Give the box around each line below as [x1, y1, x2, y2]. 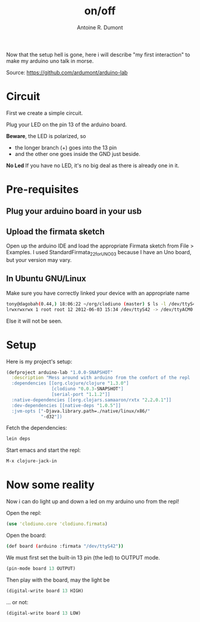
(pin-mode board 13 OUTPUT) [6, 565, 76, 571]
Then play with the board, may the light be [6, 576, 110, 583]
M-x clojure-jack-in [6, 458, 58, 464]
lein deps [6, 436, 31, 442]
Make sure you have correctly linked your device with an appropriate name [6, 289, 190, 296]
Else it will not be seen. [6, 317, 62, 324]
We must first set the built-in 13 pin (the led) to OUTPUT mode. [6, 554, 160, 561]
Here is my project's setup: [6, 358, 73, 365]
